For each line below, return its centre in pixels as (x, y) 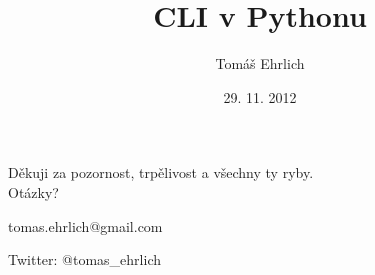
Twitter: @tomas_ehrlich (84, 259)
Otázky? (33, 191)
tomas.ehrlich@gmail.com (85, 225)
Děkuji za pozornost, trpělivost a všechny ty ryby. (161, 172)
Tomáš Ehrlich (260, 63)
